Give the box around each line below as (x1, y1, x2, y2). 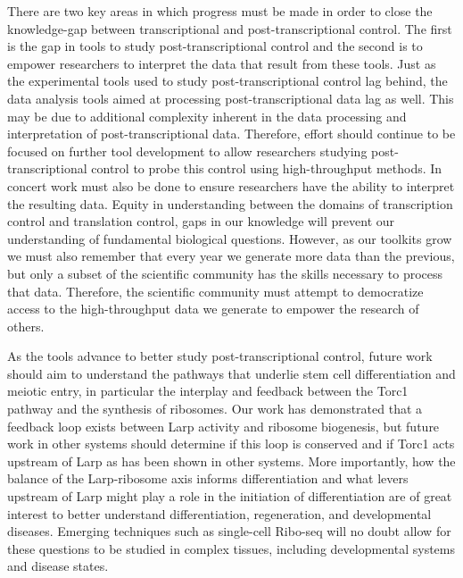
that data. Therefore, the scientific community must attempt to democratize (7, 281, 424, 300)
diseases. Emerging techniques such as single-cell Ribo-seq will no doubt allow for (7, 522, 451, 540)
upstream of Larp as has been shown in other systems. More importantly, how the (7, 451, 456, 470)
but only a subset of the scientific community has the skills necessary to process (7, 264, 443, 282)
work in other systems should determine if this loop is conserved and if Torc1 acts (7, 434, 455, 453)
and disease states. (7, 557, 109, 575)
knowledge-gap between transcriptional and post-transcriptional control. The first (7, 19, 452, 38)
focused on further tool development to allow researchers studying (7, 141, 368, 160)
